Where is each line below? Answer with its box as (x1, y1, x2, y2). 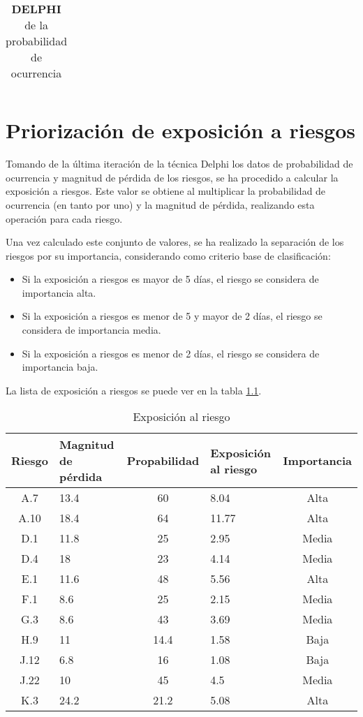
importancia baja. (22, 360, 98, 374)
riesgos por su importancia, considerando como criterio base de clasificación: (6, 248, 331, 263)
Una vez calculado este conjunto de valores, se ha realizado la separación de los (6, 235, 344, 249)
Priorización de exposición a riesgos (6, 116, 356, 145)
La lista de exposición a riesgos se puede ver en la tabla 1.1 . (6, 383, 262, 397)
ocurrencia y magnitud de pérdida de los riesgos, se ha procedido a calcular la (6, 170, 339, 184)
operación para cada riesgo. (6, 211, 123, 226)
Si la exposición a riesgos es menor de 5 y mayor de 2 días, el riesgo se (22, 309, 323, 323)
